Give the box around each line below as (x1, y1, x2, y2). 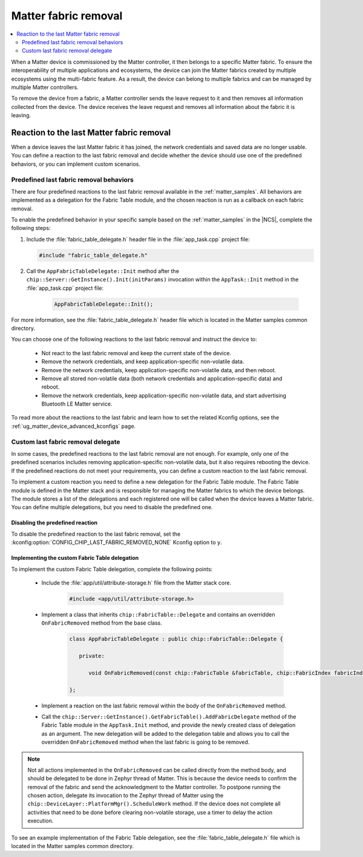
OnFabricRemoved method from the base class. (41, 619, 163, 626)
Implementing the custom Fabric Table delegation (11, 554, 139, 562)
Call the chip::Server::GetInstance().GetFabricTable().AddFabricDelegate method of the (41, 713, 296, 720)
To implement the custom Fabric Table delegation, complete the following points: (11, 565, 213, 573)
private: (79, 652, 105, 660)
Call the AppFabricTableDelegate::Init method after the (26, 267, 180, 275)
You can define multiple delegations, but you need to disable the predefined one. (11, 504, 213, 511)
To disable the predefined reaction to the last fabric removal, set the (11, 530, 181, 537)
